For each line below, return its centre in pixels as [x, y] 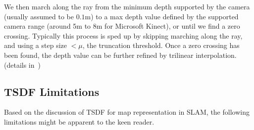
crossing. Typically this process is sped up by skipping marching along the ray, [123, 35]
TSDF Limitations [52, 91]
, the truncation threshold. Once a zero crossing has [161, 45]
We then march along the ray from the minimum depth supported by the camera [127, 6]
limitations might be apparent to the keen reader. [79, 121]
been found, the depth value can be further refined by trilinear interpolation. [120, 55]
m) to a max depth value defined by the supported [162, 16]
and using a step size [35, 45]
